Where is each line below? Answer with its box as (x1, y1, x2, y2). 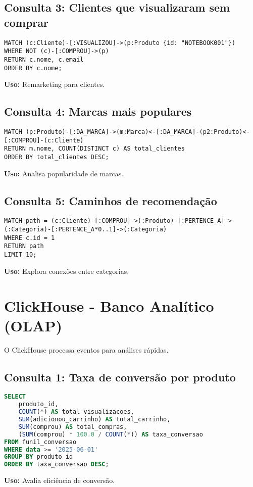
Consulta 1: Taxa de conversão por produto (4, 369, 236, 384)
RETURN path (4, 242, 44, 250)
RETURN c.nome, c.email (4, 56, 84, 63)
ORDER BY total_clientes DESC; (4, 153, 109, 161)
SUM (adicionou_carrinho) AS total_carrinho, (18, 416, 171, 423)
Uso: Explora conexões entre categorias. (4, 265, 129, 276)
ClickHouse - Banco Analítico (4, 295, 214, 316)
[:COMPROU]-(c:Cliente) (4, 136, 84, 144)
